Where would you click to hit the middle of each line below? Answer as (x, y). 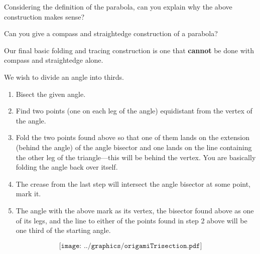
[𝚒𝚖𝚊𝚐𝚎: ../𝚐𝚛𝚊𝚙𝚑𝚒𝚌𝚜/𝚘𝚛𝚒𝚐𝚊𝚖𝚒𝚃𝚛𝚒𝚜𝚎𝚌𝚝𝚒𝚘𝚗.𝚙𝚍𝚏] (131, 246)
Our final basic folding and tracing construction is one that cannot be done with (129, 50)
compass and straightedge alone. (54, 60)
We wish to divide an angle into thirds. (64, 77)
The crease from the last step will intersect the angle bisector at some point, (133, 183)
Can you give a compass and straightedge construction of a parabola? (111, 33)
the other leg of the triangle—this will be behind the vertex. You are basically (136, 157)
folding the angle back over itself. (67, 167)
